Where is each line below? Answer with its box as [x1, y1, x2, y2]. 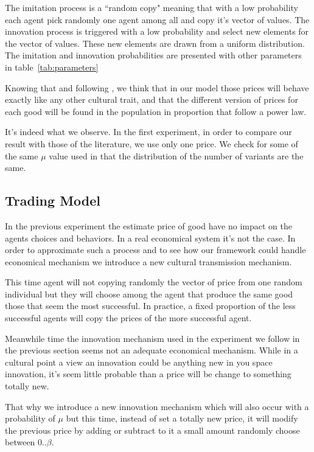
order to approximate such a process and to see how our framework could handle [5, 243, 306, 256]
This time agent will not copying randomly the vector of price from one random [5, 276, 302, 288]
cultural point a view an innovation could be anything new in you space [5, 355, 273, 368]
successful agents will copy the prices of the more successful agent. [5, 311, 252, 324]
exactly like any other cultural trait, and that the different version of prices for [5, 93, 298, 106]
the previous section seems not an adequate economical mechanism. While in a [5, 344, 298, 356]
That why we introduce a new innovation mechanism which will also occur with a [5, 400, 309, 412]
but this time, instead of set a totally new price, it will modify [66, 412, 298, 425]
